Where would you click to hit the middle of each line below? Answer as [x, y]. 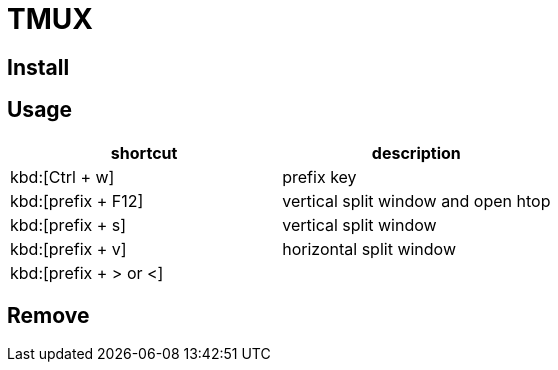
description [416, 152]
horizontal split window [369, 248]
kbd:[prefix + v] [68, 248]
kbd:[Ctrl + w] [62, 176]
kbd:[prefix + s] [68, 224]
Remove [48, 316]
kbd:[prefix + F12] [77, 200]
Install [38, 67]
